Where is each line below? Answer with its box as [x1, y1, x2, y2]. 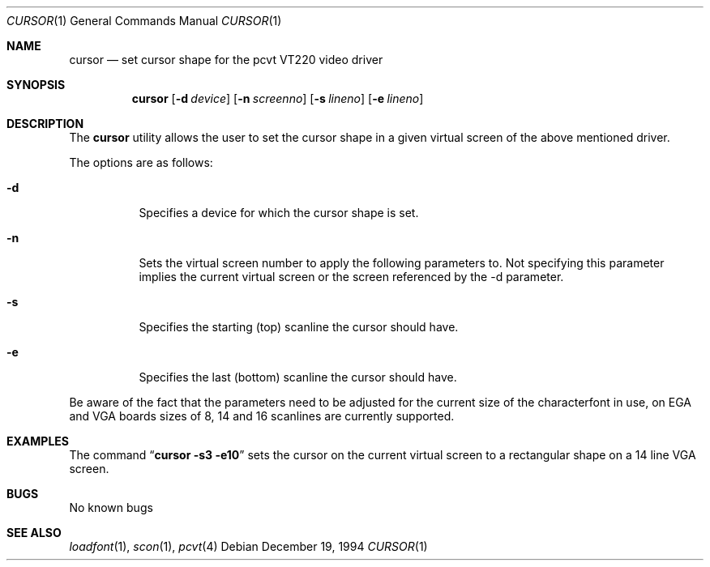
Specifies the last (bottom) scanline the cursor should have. [139, 370, 457, 384]
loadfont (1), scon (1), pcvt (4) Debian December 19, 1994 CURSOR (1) [69, 539, 428, 553]
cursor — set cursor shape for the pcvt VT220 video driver [69, 53, 383, 66]
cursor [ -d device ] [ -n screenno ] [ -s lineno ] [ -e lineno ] [131, 92, 424, 105]
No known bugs [69, 501, 153, 514]
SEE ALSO [6, 526, 62, 539]
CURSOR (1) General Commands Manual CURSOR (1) [6, 14, 282, 28]
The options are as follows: [69, 156, 213, 169]
